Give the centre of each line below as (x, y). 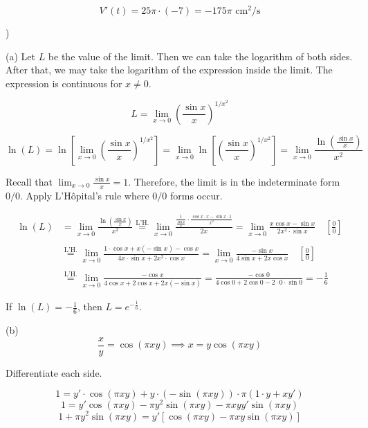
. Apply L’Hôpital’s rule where (85, 195)
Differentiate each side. (54, 372)
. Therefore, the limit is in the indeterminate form (234, 181)
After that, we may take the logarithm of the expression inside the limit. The (169, 70)
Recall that (29, 181)
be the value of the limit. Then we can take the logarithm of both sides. (200, 56)
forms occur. (196, 195)
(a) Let (20, 56)
